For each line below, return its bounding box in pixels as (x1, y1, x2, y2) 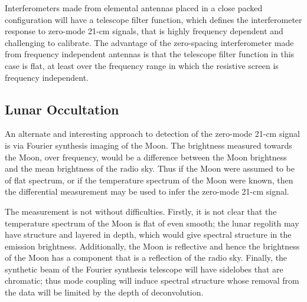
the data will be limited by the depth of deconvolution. (5, 286, 204, 298)
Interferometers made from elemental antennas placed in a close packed (5, 2, 263, 14)
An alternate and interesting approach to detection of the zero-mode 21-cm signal (5, 127, 301, 140)
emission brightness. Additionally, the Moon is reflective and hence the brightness (5, 239, 300, 252)
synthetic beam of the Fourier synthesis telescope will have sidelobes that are (5, 262, 283, 275)
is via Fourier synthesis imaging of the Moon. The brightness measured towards (5, 139, 292, 151)
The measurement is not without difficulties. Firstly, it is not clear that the (5, 205, 277, 217)
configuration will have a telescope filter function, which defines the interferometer (5, 13, 302, 25)
